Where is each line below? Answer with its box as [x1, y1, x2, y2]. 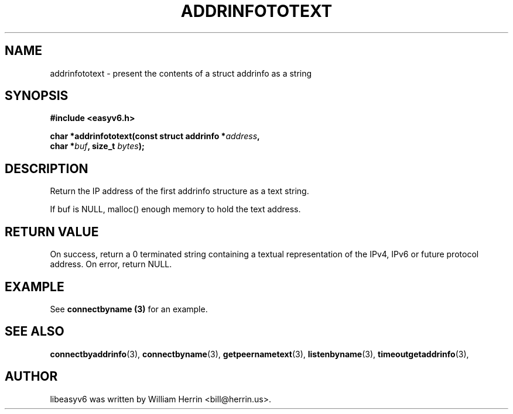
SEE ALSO [5, 324, 64, 339]
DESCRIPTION [5, 161, 88, 176]
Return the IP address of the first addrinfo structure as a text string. [50, 186, 309, 196]
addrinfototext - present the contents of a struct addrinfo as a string [50, 68, 312, 78]
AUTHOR [5, 369, 58, 384]
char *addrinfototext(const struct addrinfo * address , [50, 131, 260, 142]
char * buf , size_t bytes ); [50, 141, 145, 151]
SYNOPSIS [5, 88, 69, 103]
